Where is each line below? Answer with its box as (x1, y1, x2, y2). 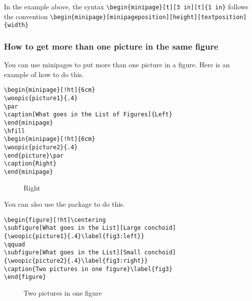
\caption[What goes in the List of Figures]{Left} (4, 111, 173, 118)
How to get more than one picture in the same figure (4, 40, 219, 52)
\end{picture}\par (4, 152, 64, 159)
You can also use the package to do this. (4, 199, 125, 209)
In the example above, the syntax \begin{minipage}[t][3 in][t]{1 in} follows (4, 1, 249, 11)
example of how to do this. (4, 69, 84, 79)
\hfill (4, 127, 25, 135)
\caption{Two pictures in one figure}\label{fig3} (4, 265, 173, 273)
